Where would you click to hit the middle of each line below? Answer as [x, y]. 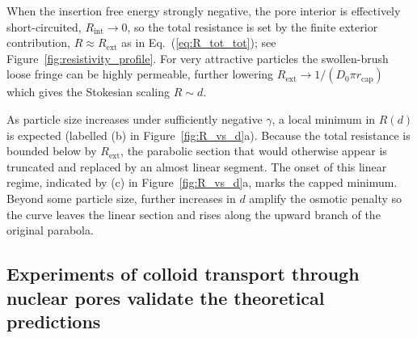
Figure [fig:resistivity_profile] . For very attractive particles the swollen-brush [198, 58]
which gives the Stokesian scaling [88, 92]
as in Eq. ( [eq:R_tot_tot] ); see [199, 42]
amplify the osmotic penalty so [326, 198]
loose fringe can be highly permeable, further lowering [140, 74]
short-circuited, [44, 26]
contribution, [39, 42]
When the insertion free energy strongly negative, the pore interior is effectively [204, 11]
